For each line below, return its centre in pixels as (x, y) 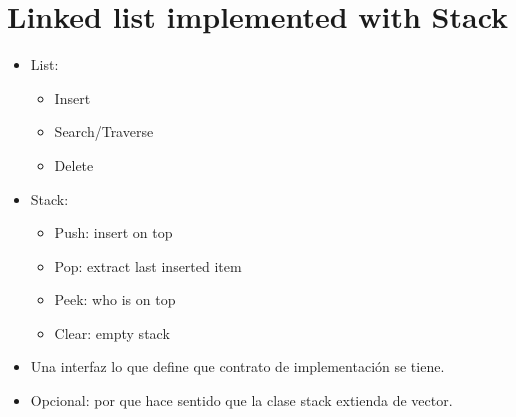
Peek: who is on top (115, 299)
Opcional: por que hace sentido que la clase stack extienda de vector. (241, 400)
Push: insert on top (113, 232)
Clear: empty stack (112, 332)
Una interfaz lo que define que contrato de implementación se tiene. (237, 366)
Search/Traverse (104, 131)
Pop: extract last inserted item (148, 265)
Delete (74, 164)
